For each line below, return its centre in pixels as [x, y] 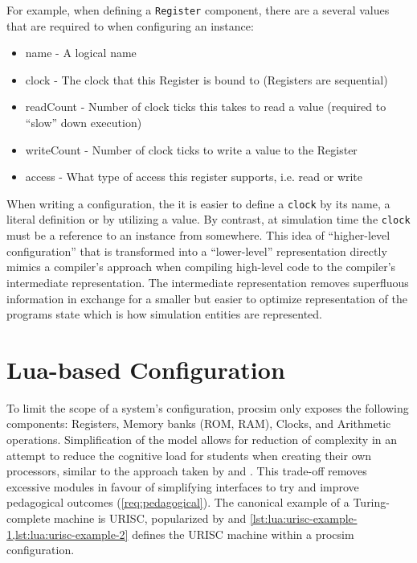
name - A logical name [81, 53]
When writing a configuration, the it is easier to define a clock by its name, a [198, 203]
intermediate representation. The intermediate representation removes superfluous [208, 282]
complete [29, 518]
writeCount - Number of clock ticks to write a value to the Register [191, 149]
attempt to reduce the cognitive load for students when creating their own [189, 455]
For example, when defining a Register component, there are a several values [198, 10]
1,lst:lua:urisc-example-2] [67, 534]
